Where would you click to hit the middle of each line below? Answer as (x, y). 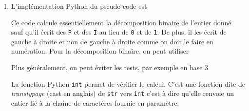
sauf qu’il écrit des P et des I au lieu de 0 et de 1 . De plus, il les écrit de (119, 32)
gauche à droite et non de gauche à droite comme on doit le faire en (112, 41)
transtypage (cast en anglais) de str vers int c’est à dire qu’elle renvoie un (123, 93)
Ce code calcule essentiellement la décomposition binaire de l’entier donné (121, 22)
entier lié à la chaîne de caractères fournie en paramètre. (95, 102)
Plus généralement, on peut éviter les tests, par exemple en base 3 (110, 67)
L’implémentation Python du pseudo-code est (79, 6)
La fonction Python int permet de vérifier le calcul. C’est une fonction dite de (128, 83)
